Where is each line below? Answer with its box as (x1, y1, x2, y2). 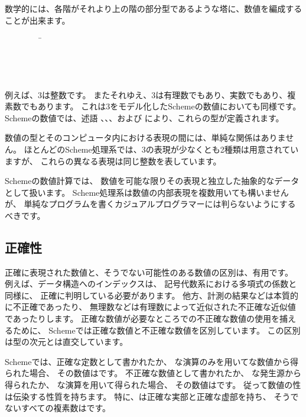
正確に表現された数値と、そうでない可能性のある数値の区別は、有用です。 (5, 266, 294, 278)
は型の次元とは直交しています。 (5, 335, 128, 348)
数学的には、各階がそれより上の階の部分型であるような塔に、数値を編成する (5, 2, 302, 14)
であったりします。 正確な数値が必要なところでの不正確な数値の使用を (5, 312, 280, 325)
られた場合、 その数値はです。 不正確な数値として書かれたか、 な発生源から (5, 367, 301, 379)
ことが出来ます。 (5, 14, 70, 26)
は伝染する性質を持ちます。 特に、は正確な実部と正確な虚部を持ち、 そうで (5, 390, 299, 402)
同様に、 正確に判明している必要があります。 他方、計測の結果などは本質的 (5, 289, 299, 301)
